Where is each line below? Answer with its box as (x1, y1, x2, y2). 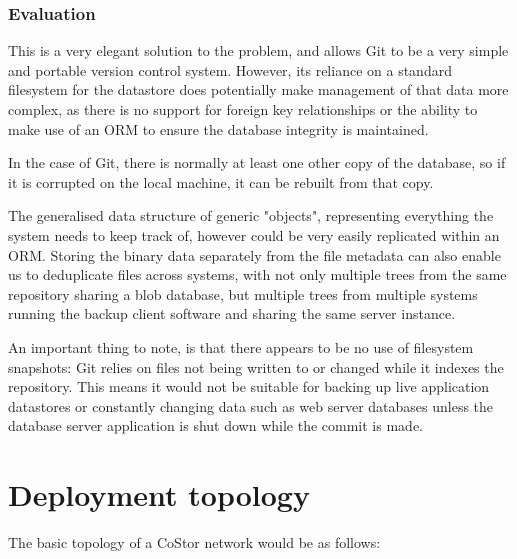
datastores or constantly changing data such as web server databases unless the (8, 395, 494, 416)
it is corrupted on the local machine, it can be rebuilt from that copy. (8, 171, 434, 192)
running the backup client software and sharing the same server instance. (8, 303, 456, 324)
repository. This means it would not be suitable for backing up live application (8, 376, 490, 397)
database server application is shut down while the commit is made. (8, 415, 423, 436)
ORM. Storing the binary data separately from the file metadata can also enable (8, 244, 501, 265)
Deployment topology (8, 474, 310, 515)
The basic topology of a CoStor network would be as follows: (8, 532, 381, 553)
